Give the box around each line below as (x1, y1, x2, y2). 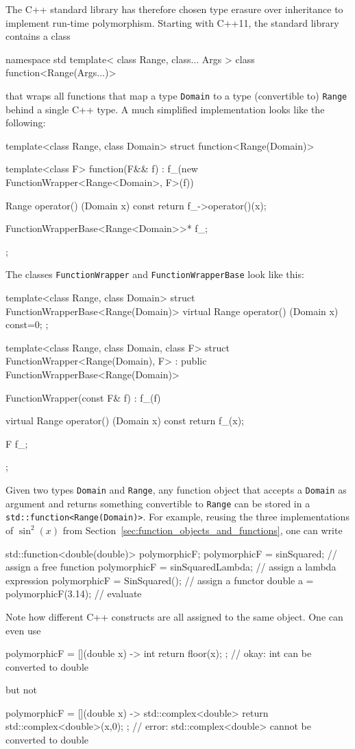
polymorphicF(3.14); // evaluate (5, 586, 142, 601)
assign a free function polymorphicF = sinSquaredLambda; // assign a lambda (5, 560, 336, 574)
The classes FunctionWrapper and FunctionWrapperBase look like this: (5, 267, 304, 281)
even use (5, 623, 41, 637)
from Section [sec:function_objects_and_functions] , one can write (62, 522, 343, 537)
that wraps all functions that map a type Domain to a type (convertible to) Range (5, 88, 347, 102)
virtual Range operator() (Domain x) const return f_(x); (5, 413, 244, 428)
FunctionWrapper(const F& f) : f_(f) (5, 390, 161, 404)
